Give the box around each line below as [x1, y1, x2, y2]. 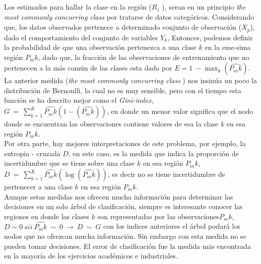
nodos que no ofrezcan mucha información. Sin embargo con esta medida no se [4, 231, 246, 241]
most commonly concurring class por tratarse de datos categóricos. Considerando [4, 12, 254, 22]
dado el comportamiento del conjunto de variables [4, 32, 158, 42]
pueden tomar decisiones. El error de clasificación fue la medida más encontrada [4, 240, 251, 251]
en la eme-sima [205, 42, 251, 52]
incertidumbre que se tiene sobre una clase [4, 158, 135, 168]
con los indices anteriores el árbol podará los [103, 221, 240, 231]
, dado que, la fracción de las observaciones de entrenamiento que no [38, 51, 249, 62]
